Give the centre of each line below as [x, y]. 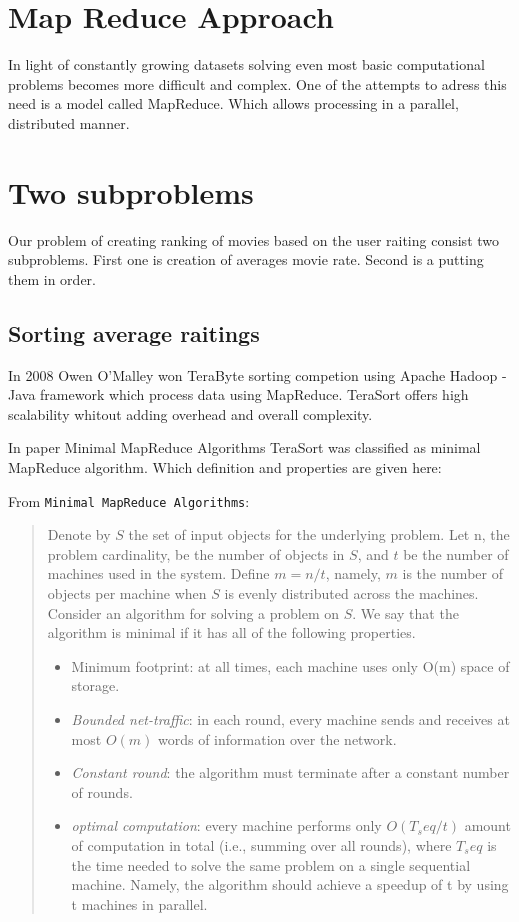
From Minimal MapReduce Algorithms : [129, 500]
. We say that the [405, 612]
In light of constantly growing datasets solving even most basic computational [246, 64]
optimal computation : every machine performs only [226, 825]
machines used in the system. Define [158, 573]
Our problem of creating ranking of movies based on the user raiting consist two [254, 239]
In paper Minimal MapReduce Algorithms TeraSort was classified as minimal [244, 447]
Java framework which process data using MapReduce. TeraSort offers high [238, 394]
